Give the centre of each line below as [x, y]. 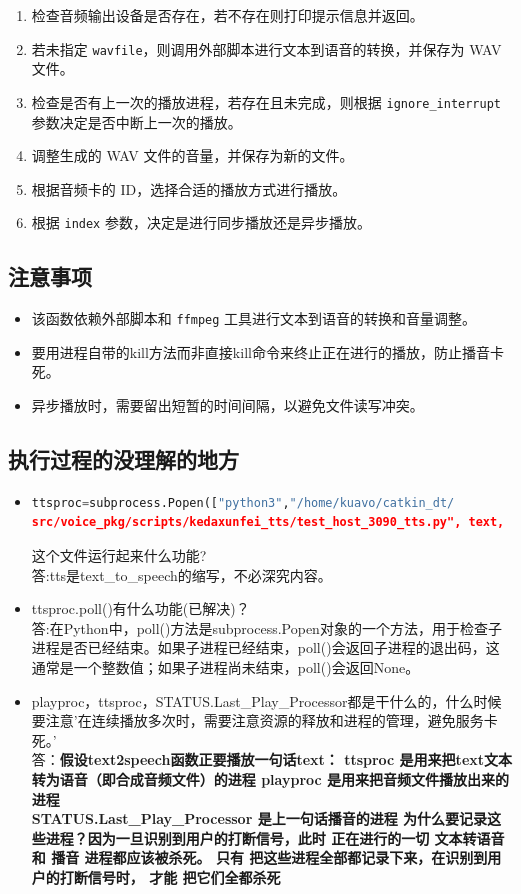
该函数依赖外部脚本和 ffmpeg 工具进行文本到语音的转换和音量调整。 [254, 318]
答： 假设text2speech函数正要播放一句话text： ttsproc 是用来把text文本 [272, 759]
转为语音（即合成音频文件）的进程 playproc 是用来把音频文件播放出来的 [270, 778]
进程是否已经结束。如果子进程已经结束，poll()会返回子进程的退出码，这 [265, 647]
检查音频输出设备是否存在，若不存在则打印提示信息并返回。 [227, 15]
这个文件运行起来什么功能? [119, 554]
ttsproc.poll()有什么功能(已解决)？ [140, 608]
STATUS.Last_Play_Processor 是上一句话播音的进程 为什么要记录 [259, 818]
